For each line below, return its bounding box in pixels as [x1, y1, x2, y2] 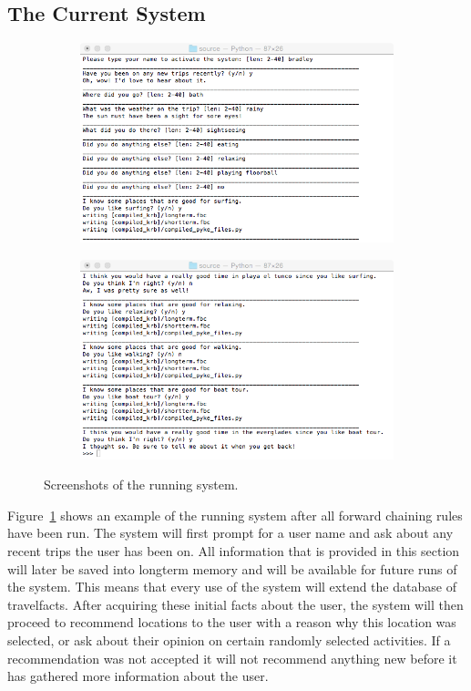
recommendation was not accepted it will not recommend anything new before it [7, 648, 457, 667]
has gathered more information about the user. [7, 666, 269, 686]
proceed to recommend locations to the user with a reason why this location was [7, 613, 456, 632]
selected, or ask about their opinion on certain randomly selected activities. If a [7, 631, 451, 650]
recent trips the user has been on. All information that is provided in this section [7, 541, 460, 561]
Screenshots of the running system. [44, 475, 239, 494]
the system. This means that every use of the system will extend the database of [7, 577, 456, 596]
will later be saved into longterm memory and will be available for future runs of [7, 559, 457, 578]
